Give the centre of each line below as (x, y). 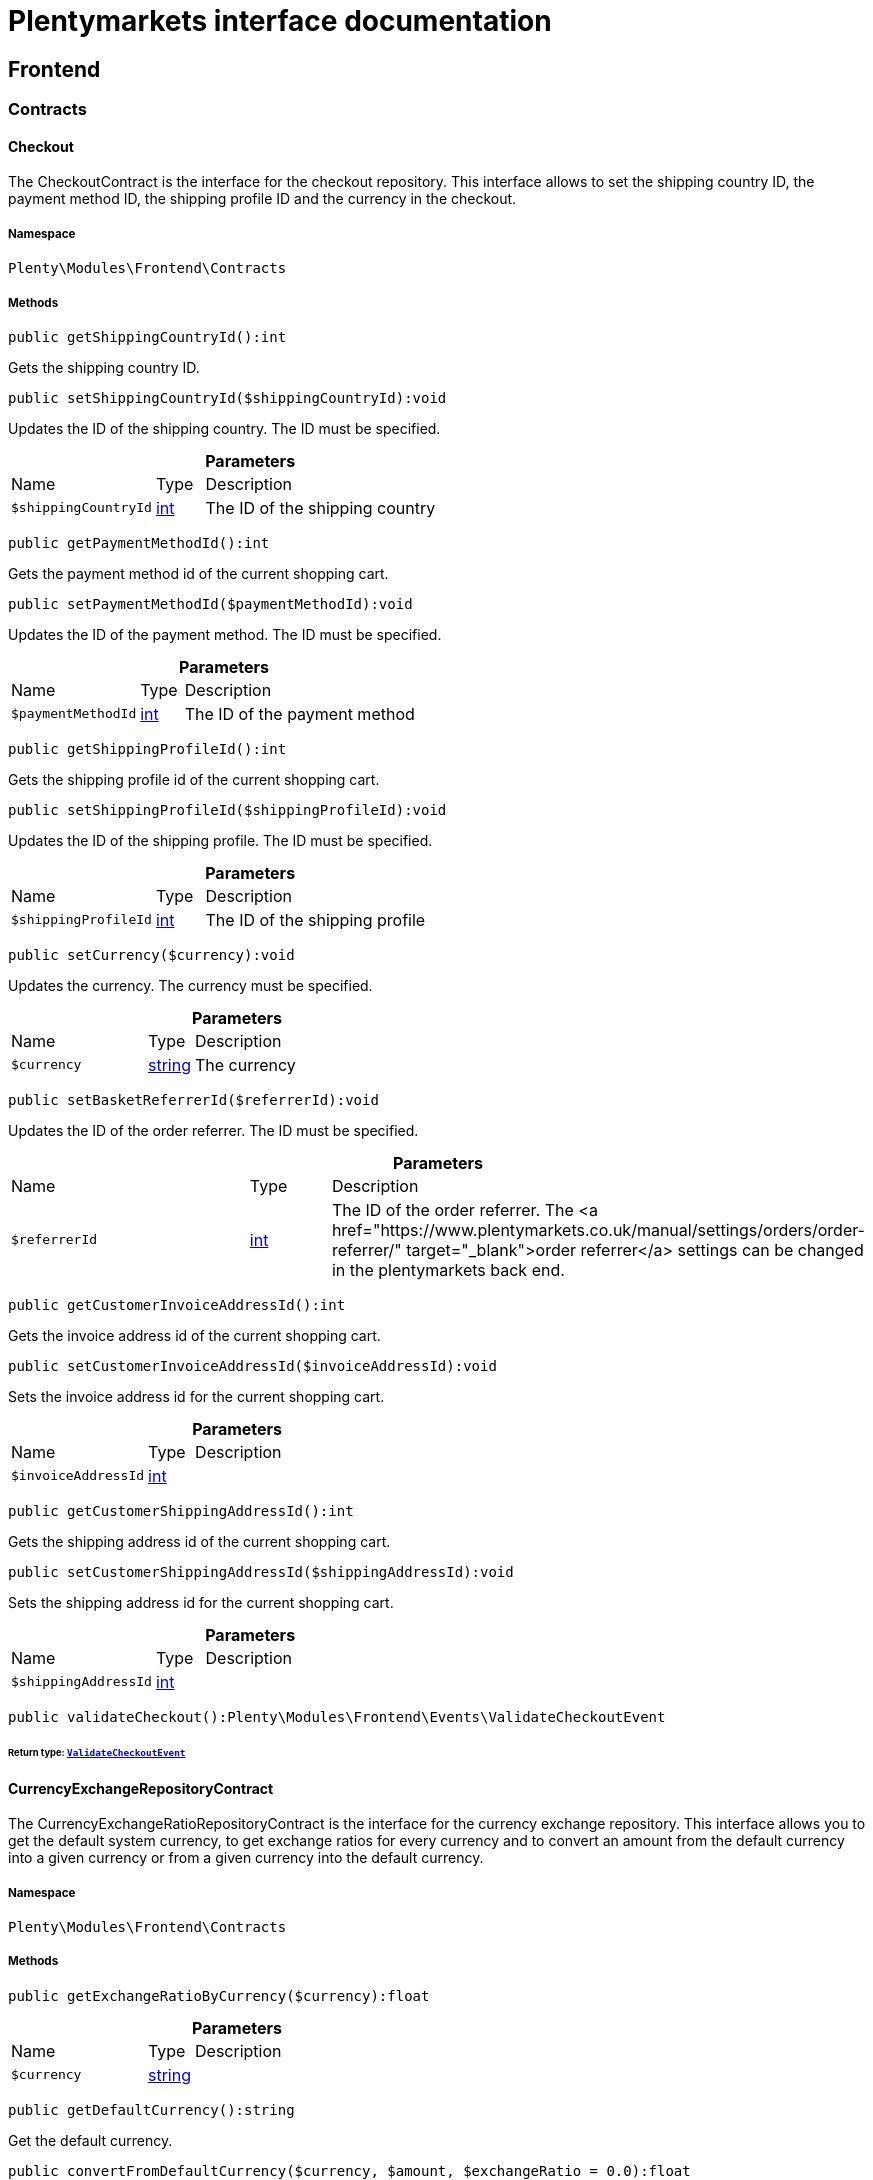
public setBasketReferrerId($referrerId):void (193, 1099)
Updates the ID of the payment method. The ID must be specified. (225, 634)
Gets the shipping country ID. (104, 367)
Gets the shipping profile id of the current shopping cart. (194, 779)
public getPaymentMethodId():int (139, 542)
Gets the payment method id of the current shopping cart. (198, 573)
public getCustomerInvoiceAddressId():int (177, 1304)
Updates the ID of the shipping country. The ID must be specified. (224, 428)
